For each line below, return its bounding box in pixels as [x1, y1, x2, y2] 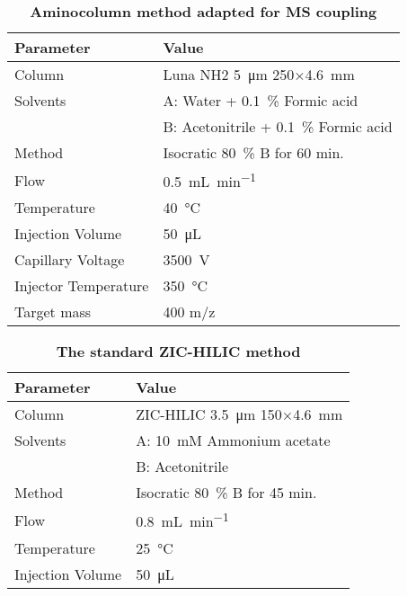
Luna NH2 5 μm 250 [163, 64, 295, 85]
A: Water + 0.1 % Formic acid [163, 90, 358, 111]
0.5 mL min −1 [163, 168, 256, 192]
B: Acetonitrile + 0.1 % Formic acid [163, 116, 393, 137]
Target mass [14, 301, 92, 323]
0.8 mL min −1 [136, 508, 229, 532]
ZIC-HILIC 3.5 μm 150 [136, 404, 282, 425]
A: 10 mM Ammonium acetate [136, 430, 331, 451]
